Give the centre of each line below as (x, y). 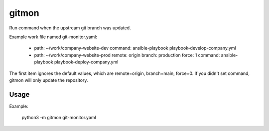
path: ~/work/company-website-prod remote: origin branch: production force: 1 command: (127, 55)
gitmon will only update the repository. (49, 80)
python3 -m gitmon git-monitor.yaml (59, 118)
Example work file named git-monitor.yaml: (53, 37)
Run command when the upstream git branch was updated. (70, 28)
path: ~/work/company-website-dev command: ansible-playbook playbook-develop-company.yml (135, 48)
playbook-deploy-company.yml (86, 62)
